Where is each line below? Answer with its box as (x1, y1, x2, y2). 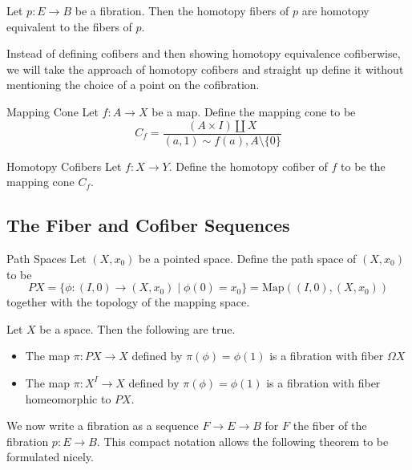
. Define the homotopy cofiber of (168, 157, 328, 174)
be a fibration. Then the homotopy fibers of (75, 2, 289, 18)
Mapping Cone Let (6, 103, 99, 120)
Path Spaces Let (6, 250, 87, 267)
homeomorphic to (25, 390, 111, 407)
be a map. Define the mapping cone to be (151, 103, 356, 120)
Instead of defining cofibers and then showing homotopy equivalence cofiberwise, (6, 45, 401, 62)
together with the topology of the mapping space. (6, 294, 250, 310)
